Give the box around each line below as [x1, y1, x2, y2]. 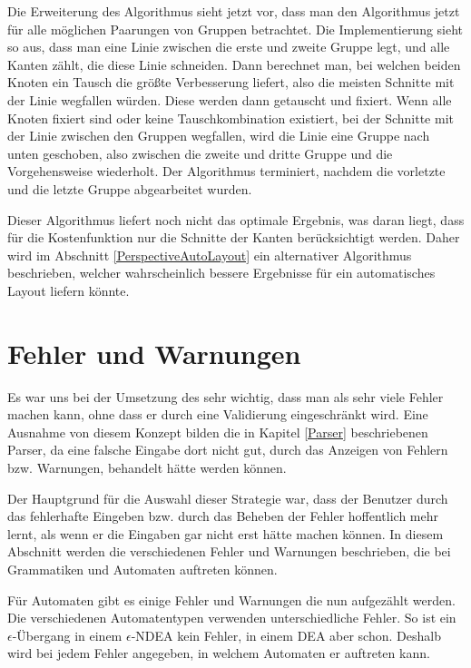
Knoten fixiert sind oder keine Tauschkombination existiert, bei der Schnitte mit [7, 108, 454, 127]
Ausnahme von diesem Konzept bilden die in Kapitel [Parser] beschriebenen [7, 422, 428, 441]
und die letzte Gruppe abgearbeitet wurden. [7, 179, 252, 198]
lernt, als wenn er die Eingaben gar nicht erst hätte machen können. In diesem [7, 524, 444, 543]
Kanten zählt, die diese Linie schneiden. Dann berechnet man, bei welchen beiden [7, 54, 461, 74]
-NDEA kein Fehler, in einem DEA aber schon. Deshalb [131, 625, 441, 644]
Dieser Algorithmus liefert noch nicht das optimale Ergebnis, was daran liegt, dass [7, 210, 465, 229]
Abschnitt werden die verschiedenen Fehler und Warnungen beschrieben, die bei [7, 542, 451, 561]
